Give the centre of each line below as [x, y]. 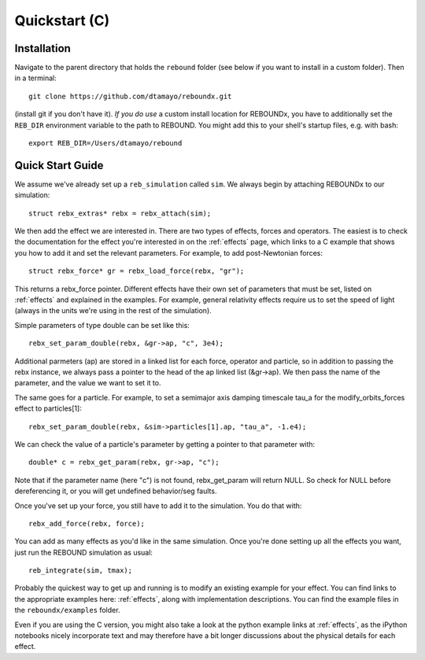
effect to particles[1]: [48, 408]
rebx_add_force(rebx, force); [87, 524]
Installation [42, 48]
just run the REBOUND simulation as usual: [84, 552]
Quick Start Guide [59, 165]
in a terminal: [35, 78]
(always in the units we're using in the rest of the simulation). [113, 311]
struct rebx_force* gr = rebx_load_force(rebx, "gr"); [137, 271]
